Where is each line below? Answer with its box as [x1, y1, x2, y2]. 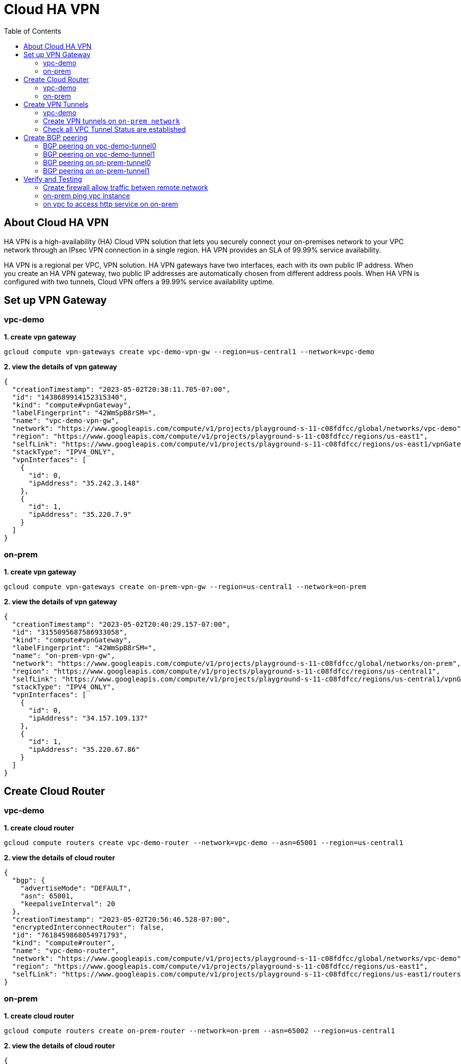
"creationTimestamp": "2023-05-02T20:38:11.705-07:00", [12, 385, 230, 393]
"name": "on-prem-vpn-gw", [12, 651, 115, 660]
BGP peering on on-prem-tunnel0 [43, 158, 151, 167]
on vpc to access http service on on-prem [43, 199, 178, 208]
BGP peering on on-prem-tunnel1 [43, 166, 149, 175]
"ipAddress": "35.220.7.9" [28, 510, 132, 518]
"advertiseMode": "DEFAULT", [20, 884, 132, 892]
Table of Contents [4, 26, 62, 35]
